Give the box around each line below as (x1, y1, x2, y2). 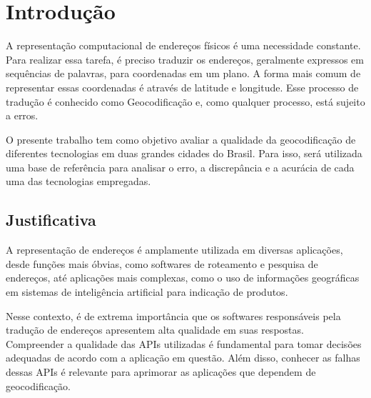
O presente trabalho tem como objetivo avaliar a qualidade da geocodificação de (6, 131, 356, 146)
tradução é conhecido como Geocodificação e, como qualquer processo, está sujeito (6, 94, 365, 109)
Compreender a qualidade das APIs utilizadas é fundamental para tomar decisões (6, 336, 362, 351)
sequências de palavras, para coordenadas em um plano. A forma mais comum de (6, 66, 361, 81)
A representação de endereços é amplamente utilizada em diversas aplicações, (6, 242, 343, 257)
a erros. (6, 108, 39, 123)
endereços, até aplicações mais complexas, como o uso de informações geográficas (6, 270, 360, 285)
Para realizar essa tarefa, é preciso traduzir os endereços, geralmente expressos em (6, 51, 364, 66)
